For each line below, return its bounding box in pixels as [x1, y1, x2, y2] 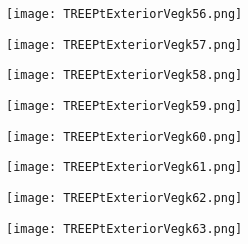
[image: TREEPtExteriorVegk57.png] [6, 37, 243, 52]
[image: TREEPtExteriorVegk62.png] [6, 190, 243, 205]
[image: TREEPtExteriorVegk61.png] [6, 160, 243, 175]
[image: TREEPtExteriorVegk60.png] [6, 129, 243, 144]
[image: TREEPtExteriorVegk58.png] [6, 68, 243, 83]
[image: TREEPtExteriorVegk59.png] [6, 98, 243, 113]
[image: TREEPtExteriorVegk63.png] [6, 221, 243, 236]
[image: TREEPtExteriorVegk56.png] [6, 7, 243, 21]
